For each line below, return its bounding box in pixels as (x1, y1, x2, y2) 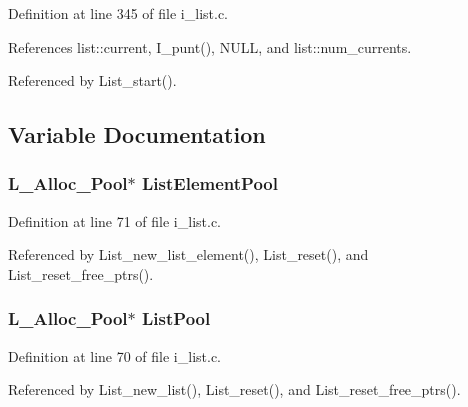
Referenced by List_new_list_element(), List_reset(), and (8, 244, 369, 265)
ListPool (142, 306, 211, 331)
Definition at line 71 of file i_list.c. (8, 210, 222, 231)
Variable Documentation (8, 119, 266, 150)
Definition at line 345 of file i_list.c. (8, 3, 229, 23)
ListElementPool (142, 171, 278, 196)
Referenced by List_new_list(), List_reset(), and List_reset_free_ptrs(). (8, 379, 461, 400)
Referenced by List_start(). (8, 70, 177, 91)
